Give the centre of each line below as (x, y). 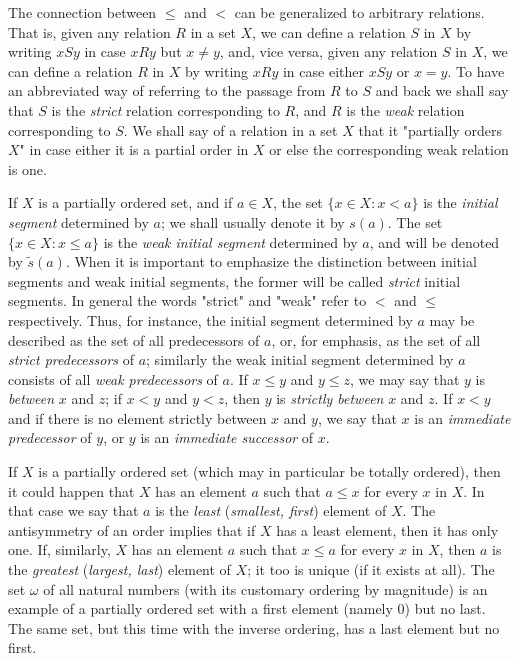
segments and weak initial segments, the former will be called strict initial (234, 280)
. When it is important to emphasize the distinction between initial (271, 261)
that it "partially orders (430, 129)
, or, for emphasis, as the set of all (376, 339)
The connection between (82, 12)
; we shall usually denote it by (252, 221)
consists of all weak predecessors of (113, 378)
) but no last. (445, 608)
